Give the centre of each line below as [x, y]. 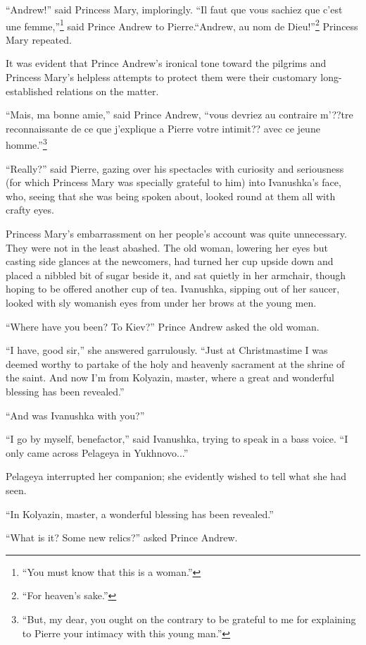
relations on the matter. [107, 91]
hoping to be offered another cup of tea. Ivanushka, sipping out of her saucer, [173, 289]
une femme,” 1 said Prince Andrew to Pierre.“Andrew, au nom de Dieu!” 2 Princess [182, 25]
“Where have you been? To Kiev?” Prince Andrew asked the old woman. [163, 326]
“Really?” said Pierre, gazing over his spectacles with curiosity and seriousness [175, 168]
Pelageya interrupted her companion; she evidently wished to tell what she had [176, 476]
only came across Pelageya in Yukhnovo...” [97, 452]
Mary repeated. [39, 39]
